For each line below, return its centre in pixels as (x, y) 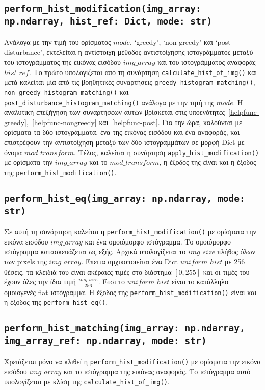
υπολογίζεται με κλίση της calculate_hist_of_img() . (87, 381)
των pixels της (25, 262)
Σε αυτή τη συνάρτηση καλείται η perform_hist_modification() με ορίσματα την (130, 231)
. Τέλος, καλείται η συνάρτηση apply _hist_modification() (166, 152)
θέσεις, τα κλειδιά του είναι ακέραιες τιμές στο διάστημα (88, 271)
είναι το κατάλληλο (200, 282)
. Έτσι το (111, 282)
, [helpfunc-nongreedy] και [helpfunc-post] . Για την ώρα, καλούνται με (134, 122)
